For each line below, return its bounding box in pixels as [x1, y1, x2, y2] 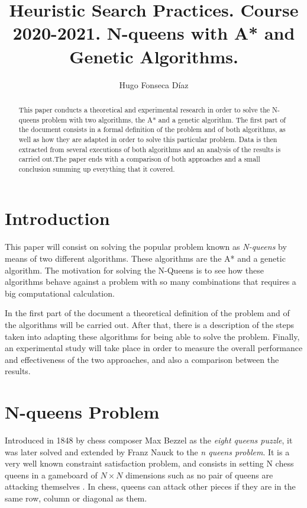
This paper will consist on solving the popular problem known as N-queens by [5, 240, 287, 253]
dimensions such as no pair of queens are [125, 468, 273, 481]
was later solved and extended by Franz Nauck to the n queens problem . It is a [5, 445, 290, 458]
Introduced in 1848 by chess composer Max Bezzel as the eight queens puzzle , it [5, 434, 293, 446]
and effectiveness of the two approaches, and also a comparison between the [5, 353, 279, 365]
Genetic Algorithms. [69, 44, 238, 68]
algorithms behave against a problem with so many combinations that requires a [5, 275, 296, 288]
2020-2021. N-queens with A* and [12, 21, 295, 45]
